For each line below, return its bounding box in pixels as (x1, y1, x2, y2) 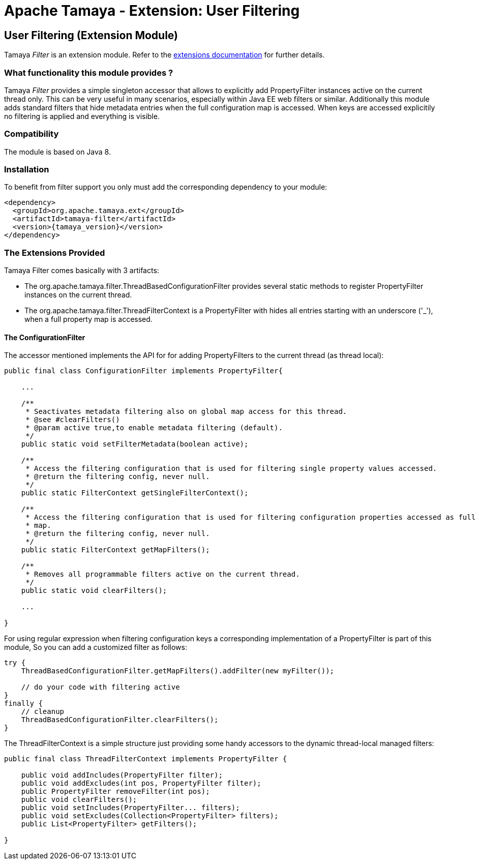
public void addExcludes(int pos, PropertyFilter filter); (21, 779, 261, 788)
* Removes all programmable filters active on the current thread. (25, 570, 300, 579)
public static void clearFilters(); (21, 586, 167, 595)
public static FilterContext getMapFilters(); (21, 546, 210, 554)
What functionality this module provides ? (4, 67, 173, 78)
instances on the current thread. (24, 290, 132, 300)
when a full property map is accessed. (24, 315, 153, 324)
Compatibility (4, 129, 59, 139)
